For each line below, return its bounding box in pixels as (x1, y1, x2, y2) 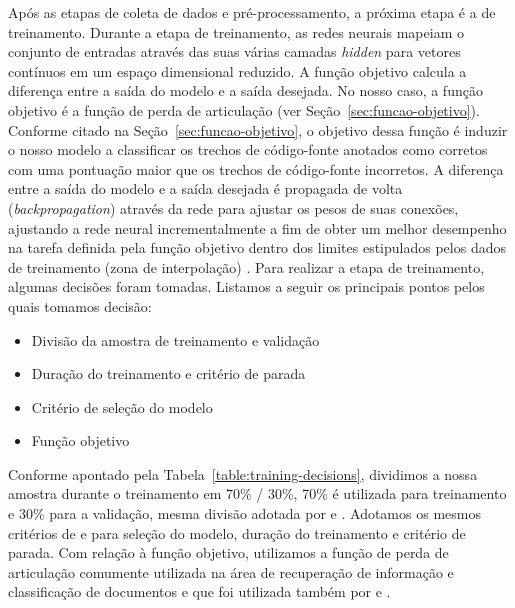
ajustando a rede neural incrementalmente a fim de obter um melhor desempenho (8, 217, 507, 238)
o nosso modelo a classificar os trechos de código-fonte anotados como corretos (8, 139, 488, 160)
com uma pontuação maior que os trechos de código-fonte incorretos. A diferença (8, 158, 504, 179)
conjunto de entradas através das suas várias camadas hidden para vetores (8, 41, 461, 62)
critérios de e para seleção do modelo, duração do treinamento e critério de (8, 522, 466, 543)
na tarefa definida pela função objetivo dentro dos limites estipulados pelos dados (8, 237, 506, 258)
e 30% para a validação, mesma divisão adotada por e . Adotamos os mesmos (8, 503, 481, 524)
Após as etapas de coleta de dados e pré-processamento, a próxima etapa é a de (8, 2, 496, 22)
